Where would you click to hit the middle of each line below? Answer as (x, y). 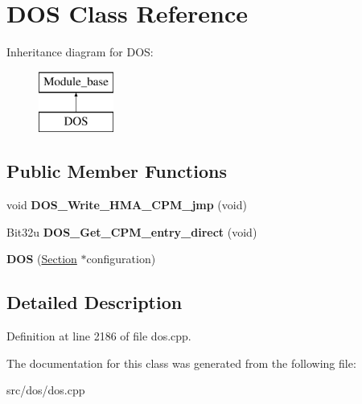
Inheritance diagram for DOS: (80, 52)
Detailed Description (95, 302)
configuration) (121, 259)
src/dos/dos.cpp (46, 390)
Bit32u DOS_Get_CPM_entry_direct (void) (132, 231)
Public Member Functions (117, 171)
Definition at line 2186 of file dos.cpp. (99, 336)
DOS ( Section (42, 259)
